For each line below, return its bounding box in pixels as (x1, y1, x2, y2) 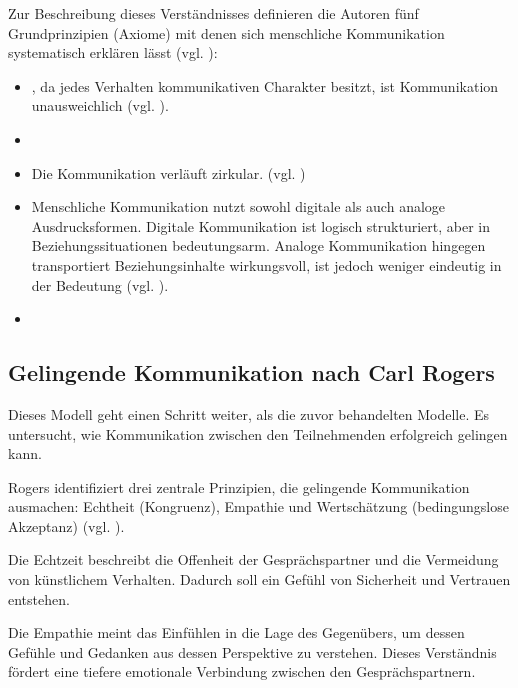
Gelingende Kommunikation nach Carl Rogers (8, 357, 495, 388)
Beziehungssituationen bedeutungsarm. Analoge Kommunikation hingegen (31, 235, 486, 256)
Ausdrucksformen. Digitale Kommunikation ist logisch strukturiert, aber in (31, 215, 490, 236)
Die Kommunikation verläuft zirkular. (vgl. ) (31, 162, 306, 183)
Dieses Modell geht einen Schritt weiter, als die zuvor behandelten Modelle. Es (8, 403, 490, 424)
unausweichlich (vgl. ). (31, 95, 169, 116)
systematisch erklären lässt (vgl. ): (8, 42, 218, 63)
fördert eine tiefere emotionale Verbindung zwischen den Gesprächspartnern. (8, 661, 476, 682)
